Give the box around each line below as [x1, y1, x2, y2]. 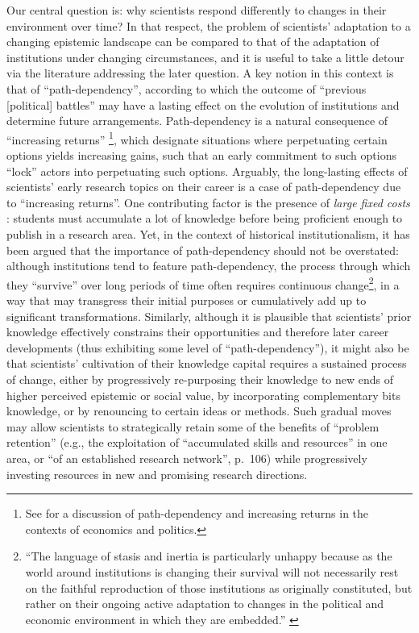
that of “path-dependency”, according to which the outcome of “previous [6, 80, 367, 97]
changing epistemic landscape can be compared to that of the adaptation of [6, 33, 380, 50]
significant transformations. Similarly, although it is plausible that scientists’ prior [6, 307, 412, 324]
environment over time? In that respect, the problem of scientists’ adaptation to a [6, 17, 411, 34]
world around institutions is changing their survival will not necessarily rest [25, 563, 399, 580]
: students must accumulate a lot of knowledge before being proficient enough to [6, 210, 403, 227]
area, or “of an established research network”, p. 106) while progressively [6, 449, 367, 466]
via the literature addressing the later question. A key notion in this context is [6, 65, 394, 81]
